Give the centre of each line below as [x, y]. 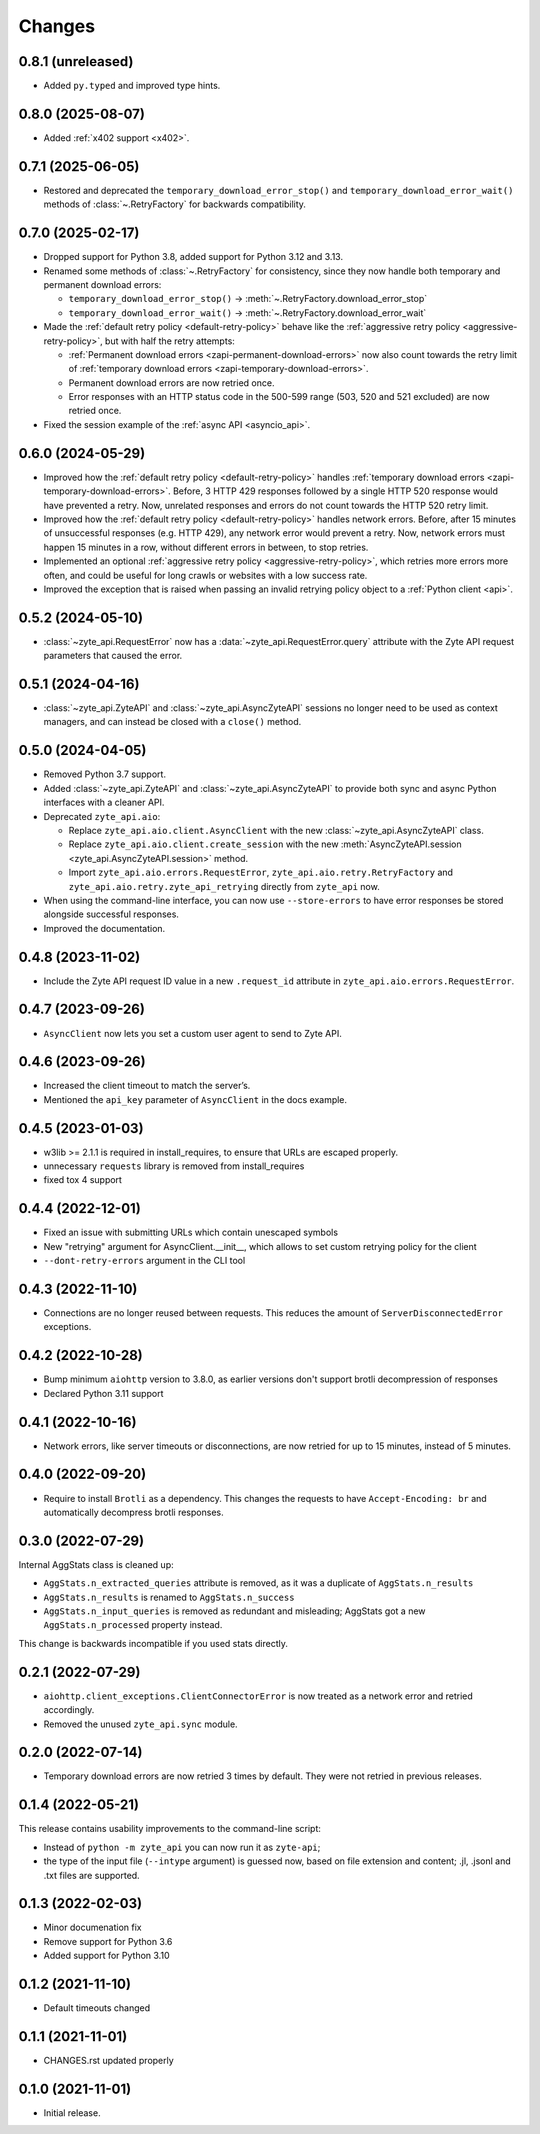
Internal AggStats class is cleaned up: [96, 1564]
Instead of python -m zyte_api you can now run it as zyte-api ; [182, 1847]
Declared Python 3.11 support [103, 1393]
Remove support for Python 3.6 [108, 1941]
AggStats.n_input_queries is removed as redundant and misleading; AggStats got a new [234, 1611]
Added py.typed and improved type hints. [132, 86]
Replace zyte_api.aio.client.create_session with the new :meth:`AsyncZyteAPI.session [265, 844]
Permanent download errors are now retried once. [171, 382]
